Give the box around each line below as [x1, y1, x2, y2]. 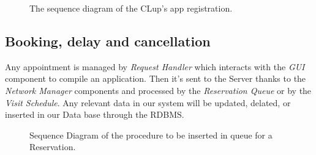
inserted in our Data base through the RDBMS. [5, 108, 184, 121]
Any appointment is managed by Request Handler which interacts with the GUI [5, 60, 305, 73]
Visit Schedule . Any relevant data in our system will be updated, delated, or [5, 96, 291, 109]
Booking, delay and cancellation [5, 31, 211, 50]
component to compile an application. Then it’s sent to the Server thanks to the [5, 72, 306, 85]
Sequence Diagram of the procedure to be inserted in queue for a [29, 128, 273, 141]
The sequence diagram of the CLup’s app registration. [29, 2, 233, 14]
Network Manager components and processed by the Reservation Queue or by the [5, 84, 312, 96]
